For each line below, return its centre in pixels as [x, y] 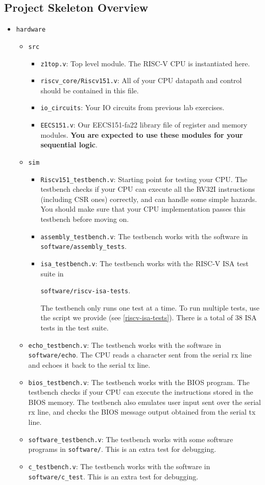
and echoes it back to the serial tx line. [89, 364]
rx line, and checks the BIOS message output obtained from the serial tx [142, 412]
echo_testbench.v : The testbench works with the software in [125, 344]
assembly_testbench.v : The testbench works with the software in [144, 236]
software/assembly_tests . [83, 246]
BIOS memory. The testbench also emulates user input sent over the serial [144, 402]
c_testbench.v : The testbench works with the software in [119, 466]
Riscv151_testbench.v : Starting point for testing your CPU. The [144, 179]
